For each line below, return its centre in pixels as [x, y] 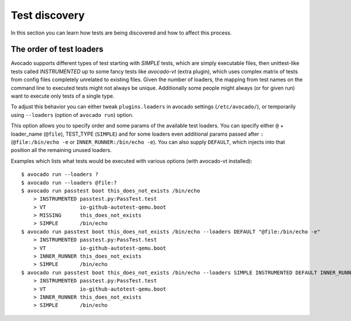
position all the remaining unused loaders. [61, 150]
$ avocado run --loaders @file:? [69, 182]
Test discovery [48, 15]
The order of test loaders [57, 49]
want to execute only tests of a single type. [63, 96]
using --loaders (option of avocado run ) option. [72, 115]
